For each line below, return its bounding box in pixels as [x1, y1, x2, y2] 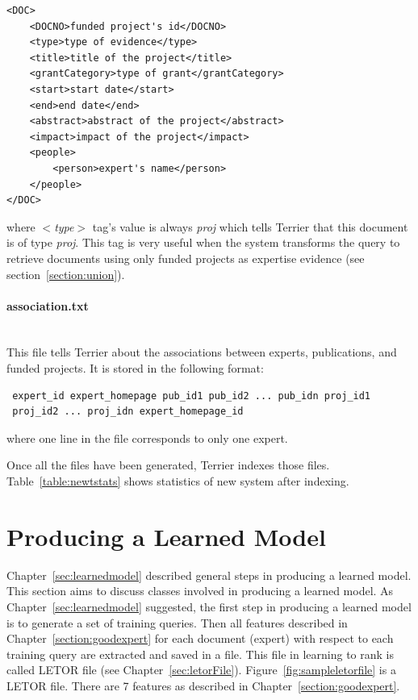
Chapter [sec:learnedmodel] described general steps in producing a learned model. [6, 566, 412, 583]
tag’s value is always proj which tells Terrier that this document [92, 218, 408, 235]
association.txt [6, 297, 89, 314]
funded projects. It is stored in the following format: [6, 360, 264, 377]
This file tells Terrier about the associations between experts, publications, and [6, 344, 397, 360]
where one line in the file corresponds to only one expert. [6, 429, 288, 446]
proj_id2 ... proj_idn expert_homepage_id [12, 406, 244, 418]
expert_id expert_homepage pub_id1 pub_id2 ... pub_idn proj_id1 [12, 390, 371, 402]
